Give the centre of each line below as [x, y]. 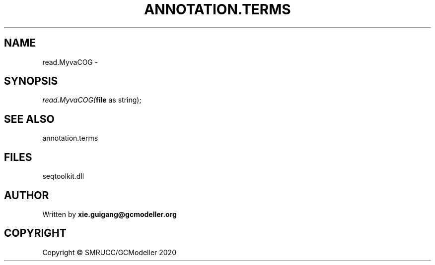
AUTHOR [27, 195]
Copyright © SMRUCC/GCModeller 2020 [109, 252]
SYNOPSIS [31, 81]
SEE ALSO [29, 119]
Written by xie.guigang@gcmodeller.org [109, 214]
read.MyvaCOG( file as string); [92, 100]
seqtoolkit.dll [63, 176]
